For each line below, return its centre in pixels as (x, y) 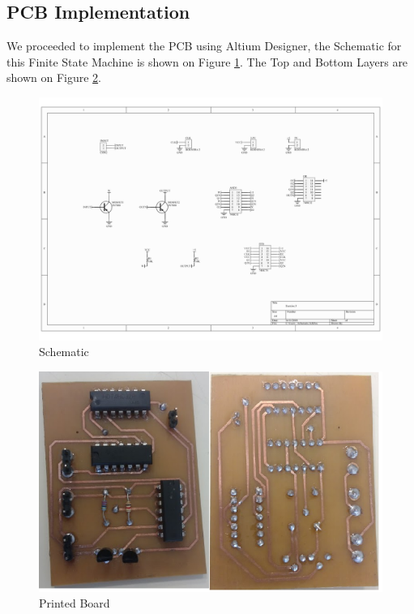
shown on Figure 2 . (54, 77)
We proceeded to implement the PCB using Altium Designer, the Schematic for (204, 46)
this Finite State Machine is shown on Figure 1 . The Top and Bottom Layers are (207, 61)
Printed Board (75, 603)
